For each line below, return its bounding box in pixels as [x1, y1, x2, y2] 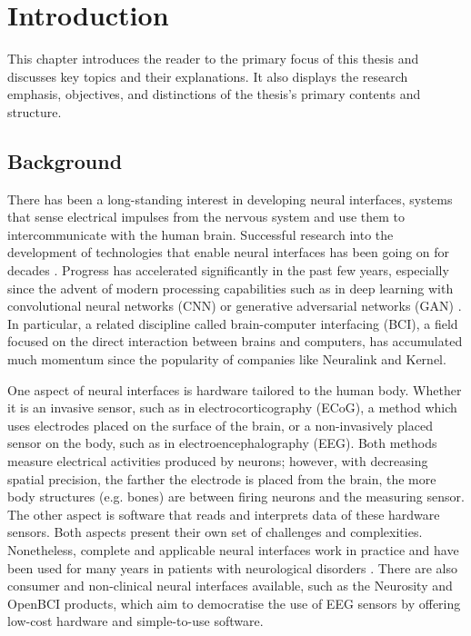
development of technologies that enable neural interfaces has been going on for [7, 243, 450, 262]
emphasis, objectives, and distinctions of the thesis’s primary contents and [7, 84, 421, 104]
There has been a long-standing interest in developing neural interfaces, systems [7, 189, 453, 208]
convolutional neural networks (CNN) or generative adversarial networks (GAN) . [7, 296, 462, 315]
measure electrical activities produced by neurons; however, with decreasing [7, 452, 428, 471]
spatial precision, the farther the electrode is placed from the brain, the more [7, 469, 436, 488]
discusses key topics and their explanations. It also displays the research [7, 66, 408, 85]
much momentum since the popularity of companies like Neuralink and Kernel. [7, 350, 446, 369]
